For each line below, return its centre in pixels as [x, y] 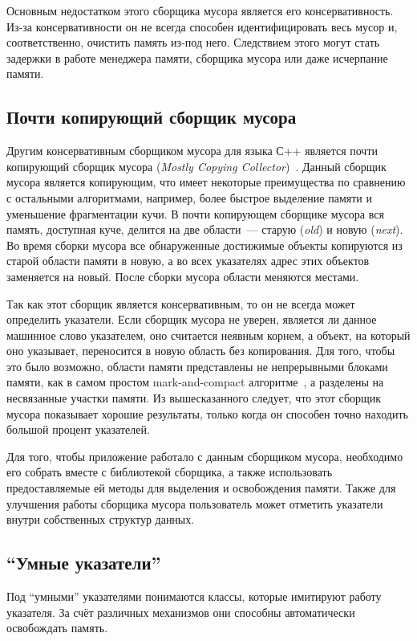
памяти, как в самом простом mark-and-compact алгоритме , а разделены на [195, 382]
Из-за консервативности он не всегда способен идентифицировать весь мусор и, [202, 26]
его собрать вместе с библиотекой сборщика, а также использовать [170, 472]
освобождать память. [57, 628]
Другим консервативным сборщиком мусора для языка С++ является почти [192, 151]
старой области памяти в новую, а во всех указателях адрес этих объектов [188, 261]
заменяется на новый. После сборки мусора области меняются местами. [183, 276]
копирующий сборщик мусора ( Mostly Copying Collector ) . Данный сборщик [196, 166]
